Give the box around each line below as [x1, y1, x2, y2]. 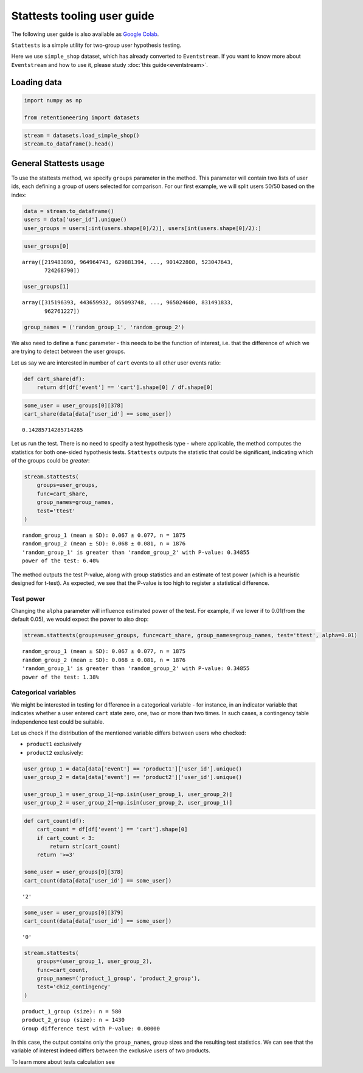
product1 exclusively [26, 740, 82, 748]
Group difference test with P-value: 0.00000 [22, 1025, 161, 1032]
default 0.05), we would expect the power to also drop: [11, 615, 149, 623]
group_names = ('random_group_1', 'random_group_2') [24, 323, 185, 330]
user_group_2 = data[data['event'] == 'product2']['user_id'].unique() [24, 774, 243, 781]
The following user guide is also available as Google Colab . [11, 30, 159, 38]
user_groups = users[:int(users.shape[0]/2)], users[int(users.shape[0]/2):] [24, 225, 261, 231]
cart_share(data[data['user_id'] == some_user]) [24, 410, 172, 417]
